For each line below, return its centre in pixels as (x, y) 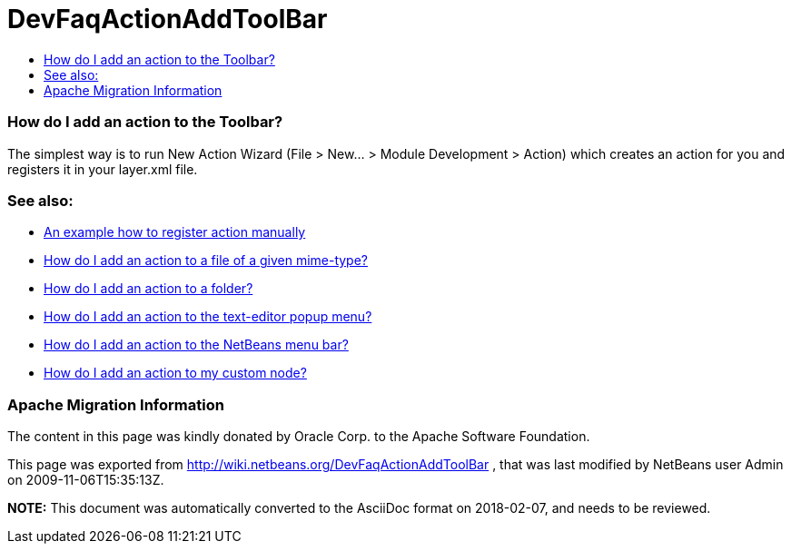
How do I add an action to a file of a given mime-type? (206, 261)
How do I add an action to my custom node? (175, 373)
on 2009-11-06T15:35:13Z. (86, 480)
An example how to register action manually (175, 232)
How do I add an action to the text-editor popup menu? (208, 317)
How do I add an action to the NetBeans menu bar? (196, 345)
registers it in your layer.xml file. (103, 169)
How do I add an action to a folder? (148, 289)
